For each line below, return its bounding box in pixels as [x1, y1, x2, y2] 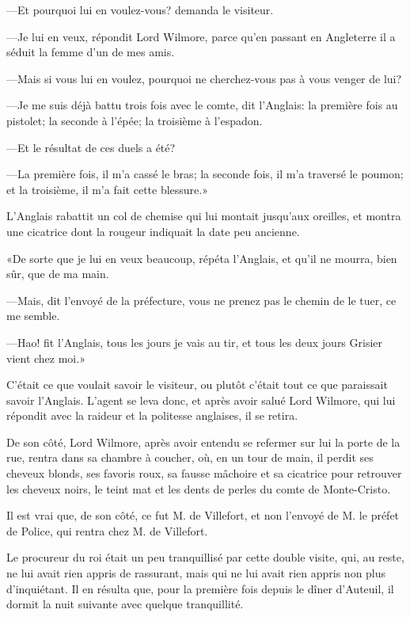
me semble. [6, 307, 60, 324]
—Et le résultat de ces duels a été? [6, 139, 176, 155]
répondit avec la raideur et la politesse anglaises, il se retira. [6, 407, 298, 424]
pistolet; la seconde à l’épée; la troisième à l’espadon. [6, 112, 263, 128]
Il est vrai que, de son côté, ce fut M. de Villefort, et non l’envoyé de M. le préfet [6, 507, 400, 524]
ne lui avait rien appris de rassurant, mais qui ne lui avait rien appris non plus [6, 565, 386, 581]
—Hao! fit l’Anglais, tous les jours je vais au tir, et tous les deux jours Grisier [6, 333, 383, 350]
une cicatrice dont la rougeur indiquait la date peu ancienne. [6, 223, 300, 239]
